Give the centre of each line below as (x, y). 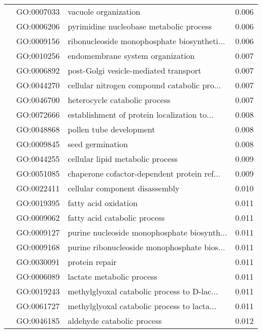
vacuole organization (104, 11)
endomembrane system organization (131, 56)
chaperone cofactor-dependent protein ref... (144, 173)
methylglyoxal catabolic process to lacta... (142, 306)
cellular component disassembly (124, 188)
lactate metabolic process (112, 276)
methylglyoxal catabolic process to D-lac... (143, 291)
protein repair (92, 262)
